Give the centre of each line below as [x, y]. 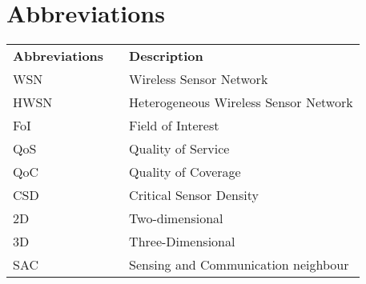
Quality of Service [179, 149]
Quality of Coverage [185, 172]
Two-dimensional [176, 218]
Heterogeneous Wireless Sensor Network [241, 102]
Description [166, 56]
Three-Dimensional [182, 242]
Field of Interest [174, 126]
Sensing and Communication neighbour [239, 265]
